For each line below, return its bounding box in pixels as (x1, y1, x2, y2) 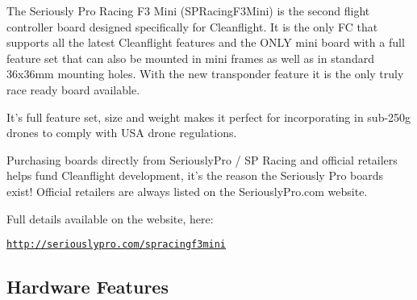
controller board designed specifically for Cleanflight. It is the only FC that (6, 18, 378, 35)
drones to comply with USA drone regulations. (6, 124, 237, 141)
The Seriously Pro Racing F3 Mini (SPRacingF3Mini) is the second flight (6, 2, 370, 19)
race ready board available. (6, 81, 140, 98)
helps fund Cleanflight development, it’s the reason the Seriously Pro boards (6, 167, 384, 184)
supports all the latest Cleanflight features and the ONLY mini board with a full (6, 34, 405, 51)
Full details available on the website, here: (6, 210, 214, 227)
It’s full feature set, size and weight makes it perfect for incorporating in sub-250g (6, 108, 411, 125)
